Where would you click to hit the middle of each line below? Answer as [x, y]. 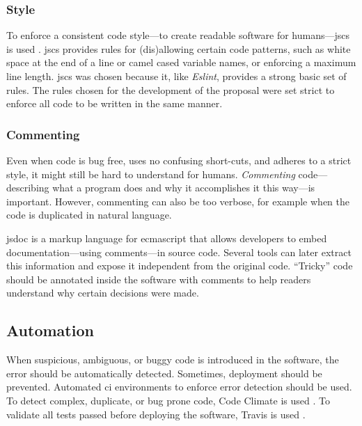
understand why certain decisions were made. [103, 293]
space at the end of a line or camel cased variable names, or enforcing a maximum [181, 62]
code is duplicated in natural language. [89, 215]
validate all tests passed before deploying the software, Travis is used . [156, 414]
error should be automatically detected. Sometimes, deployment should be [164, 373]
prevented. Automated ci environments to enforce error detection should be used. [179, 387]
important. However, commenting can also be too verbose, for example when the [178, 201]
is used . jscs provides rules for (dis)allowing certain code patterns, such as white [179, 48]
